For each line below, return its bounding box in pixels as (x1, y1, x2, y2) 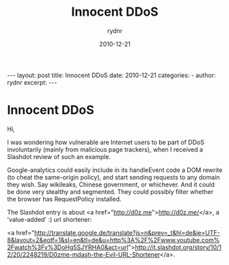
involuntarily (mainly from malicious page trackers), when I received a (7, 145, 204, 154)
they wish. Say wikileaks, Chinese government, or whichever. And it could (7, 180, 215, 189)
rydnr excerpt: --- (7, 78, 57, 86)
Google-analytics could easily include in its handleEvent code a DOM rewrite (7, 165, 223, 174)
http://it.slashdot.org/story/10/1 (135, 243, 222, 251)
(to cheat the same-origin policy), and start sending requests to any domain (7, 173, 220, 181)
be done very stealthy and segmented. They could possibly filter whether (7, 187, 214, 195)
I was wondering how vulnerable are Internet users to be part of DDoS (7, 138, 205, 146)
